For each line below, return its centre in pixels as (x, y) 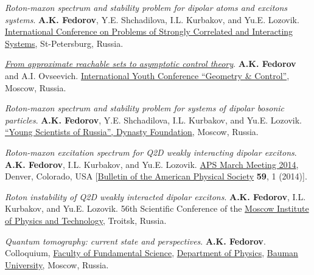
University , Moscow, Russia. (57, 264)
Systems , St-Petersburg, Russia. (64, 43)
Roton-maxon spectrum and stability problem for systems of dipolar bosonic (145, 108)
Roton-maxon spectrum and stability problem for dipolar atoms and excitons (146, 7)
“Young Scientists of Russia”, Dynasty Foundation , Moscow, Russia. (132, 132)
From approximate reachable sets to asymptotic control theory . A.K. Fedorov (151, 64)
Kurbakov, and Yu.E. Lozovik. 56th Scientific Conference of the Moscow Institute (157, 208)
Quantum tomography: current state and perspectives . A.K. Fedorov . (135, 241)
